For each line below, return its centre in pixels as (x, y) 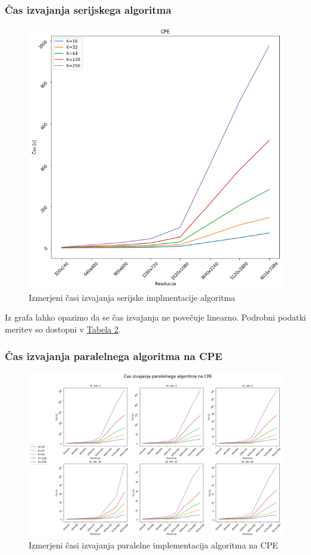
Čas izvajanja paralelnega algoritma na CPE (114, 356)
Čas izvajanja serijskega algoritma (88, 9)
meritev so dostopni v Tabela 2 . (63, 329)
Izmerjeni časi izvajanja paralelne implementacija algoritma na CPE (153, 545)
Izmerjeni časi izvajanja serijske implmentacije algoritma (132, 297)
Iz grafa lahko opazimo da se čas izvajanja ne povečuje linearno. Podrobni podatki (155, 317)
